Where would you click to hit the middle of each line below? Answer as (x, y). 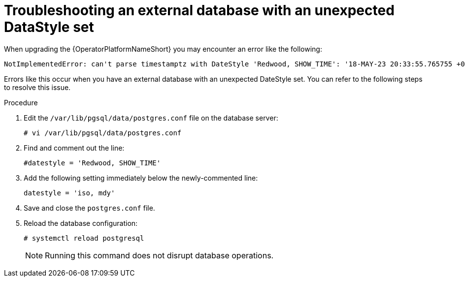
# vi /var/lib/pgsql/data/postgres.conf (103, 133)
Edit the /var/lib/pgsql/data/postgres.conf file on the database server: (151, 118)
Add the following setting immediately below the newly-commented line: (141, 178)
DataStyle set (49, 27)
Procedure (21, 102)
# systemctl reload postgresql (84, 238)
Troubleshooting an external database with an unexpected (199, 10)
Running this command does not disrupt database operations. (159, 255)
